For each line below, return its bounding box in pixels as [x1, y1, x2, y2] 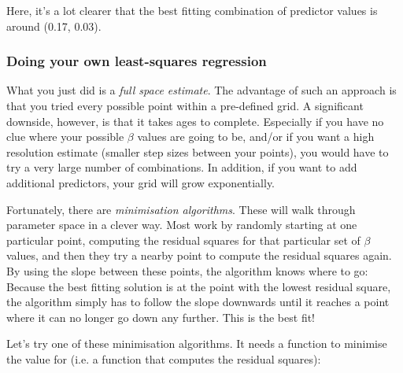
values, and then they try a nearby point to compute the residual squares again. [6, 247, 392, 264]
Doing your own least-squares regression [6, 51, 267, 71]
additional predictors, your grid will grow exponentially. [6, 174, 275, 190]
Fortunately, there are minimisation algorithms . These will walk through [6, 201, 356, 217]
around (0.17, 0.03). [6, 17, 102, 34]
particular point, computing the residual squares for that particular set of [6, 231, 360, 248]
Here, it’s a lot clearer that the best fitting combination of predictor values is [6, 2, 378, 18]
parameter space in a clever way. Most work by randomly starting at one [6, 216, 357, 233]
